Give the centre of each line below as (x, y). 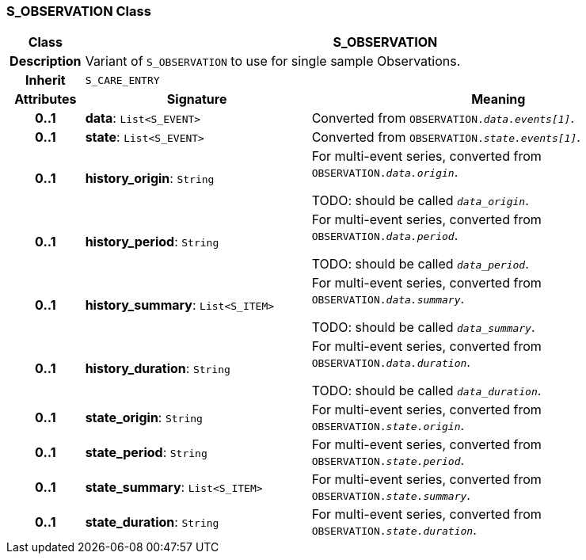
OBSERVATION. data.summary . (388, 299)
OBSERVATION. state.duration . (394, 530)
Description (46, 61)
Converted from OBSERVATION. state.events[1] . (446, 137)
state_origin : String (144, 418)
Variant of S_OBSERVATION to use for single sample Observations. (273, 61)
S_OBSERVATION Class (79, 11)
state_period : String (146, 453)
